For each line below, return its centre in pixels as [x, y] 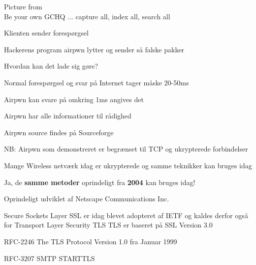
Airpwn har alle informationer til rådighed [68, 116]
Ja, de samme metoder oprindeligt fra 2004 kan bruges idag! [100, 182]
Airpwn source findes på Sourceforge [59, 132]
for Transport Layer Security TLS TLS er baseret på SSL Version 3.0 [108, 225]
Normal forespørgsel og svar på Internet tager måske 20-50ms [96, 82]
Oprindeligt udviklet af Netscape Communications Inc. [87, 199]
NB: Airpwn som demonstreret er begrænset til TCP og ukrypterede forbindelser [126, 149]
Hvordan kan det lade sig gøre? [51, 66]
